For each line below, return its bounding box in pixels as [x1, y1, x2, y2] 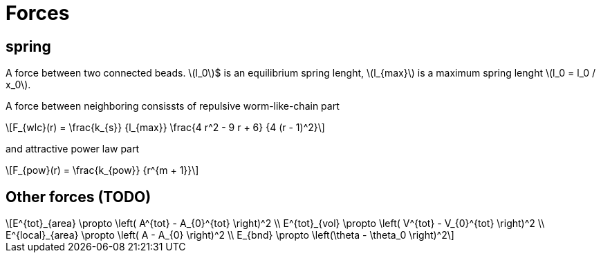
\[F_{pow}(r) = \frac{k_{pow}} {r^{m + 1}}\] [6, 164, 199, 177]
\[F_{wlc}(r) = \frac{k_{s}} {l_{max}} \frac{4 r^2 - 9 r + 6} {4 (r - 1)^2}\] [6, 121, 325, 134]
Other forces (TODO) [6, 188, 151, 206]
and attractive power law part [6, 143, 140, 155]
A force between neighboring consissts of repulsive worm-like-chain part [6, 100, 340, 112]
